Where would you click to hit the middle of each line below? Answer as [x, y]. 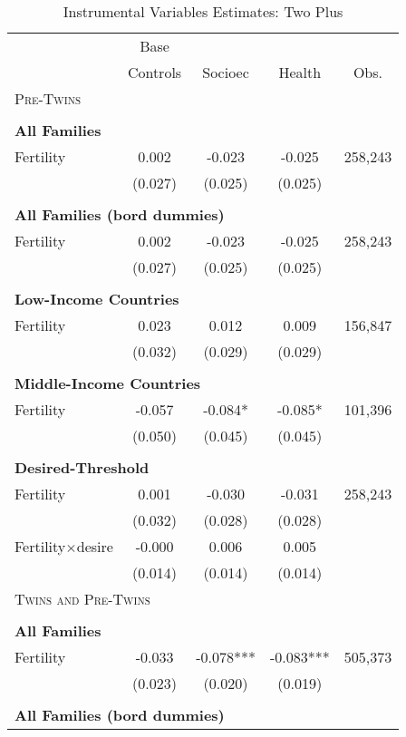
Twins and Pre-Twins [82, 599]
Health [300, 72]
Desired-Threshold [82, 467]
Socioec [226, 72]
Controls [155, 72]
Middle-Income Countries [108, 383]
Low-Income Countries [97, 299]
